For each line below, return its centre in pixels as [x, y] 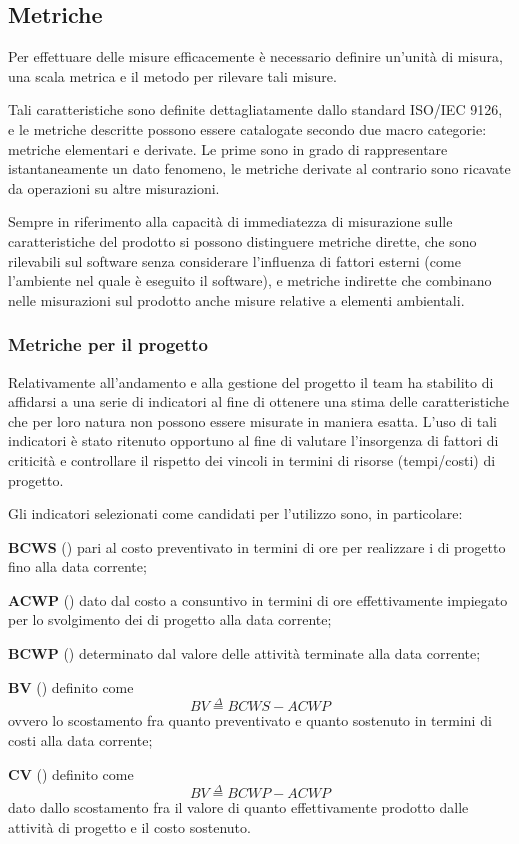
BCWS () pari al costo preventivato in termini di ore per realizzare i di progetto [257, 546]
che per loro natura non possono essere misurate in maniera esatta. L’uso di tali [253, 420]
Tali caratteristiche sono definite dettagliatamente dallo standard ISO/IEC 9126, [255, 109]
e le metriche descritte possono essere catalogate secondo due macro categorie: [247, 128]
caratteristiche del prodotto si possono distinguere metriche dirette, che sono [242, 240]
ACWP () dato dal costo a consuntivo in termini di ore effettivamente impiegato [258, 599]
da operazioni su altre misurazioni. [114, 187]
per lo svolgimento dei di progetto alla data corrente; [170, 619]
